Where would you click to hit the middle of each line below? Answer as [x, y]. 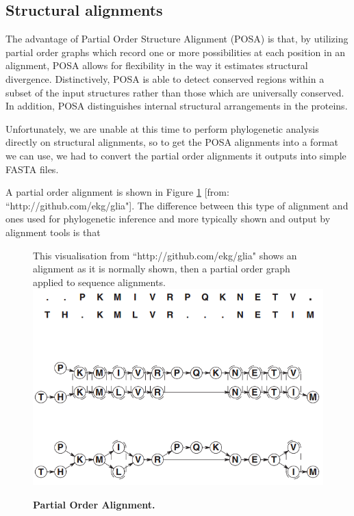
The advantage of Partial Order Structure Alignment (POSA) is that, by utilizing [177, 39]
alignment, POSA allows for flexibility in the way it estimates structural [157, 65]
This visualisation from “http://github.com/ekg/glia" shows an [165, 255]
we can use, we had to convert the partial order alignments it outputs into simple [176, 155]
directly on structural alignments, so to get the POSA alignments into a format [172, 142]
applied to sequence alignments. [99, 282]
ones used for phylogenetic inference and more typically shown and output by [168, 219]
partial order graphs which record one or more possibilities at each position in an [176, 52]
